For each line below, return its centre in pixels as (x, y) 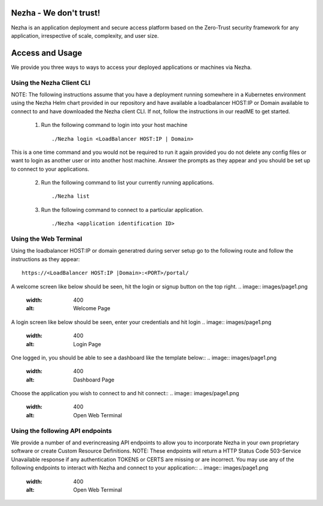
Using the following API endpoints (61, 431)
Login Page (87, 344)
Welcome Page (92, 308)
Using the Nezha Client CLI (51, 83)
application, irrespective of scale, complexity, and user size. (85, 35)
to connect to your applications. (50, 169)
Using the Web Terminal (47, 239)
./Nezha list (71, 196)
